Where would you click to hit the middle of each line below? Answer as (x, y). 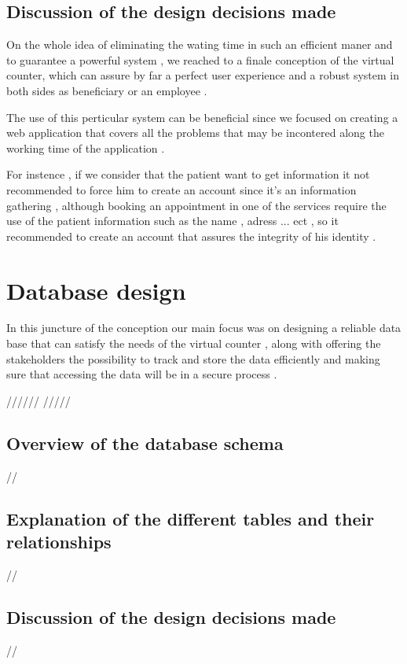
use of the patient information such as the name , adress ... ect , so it (172, 221)
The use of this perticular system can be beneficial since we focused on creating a (202, 117)
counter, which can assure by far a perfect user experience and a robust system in (203, 75)
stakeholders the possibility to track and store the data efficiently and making (193, 358)
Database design (96, 290)
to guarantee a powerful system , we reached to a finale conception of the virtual (200, 59)
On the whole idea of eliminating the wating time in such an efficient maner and (200, 44)
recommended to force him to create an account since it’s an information (181, 189)
